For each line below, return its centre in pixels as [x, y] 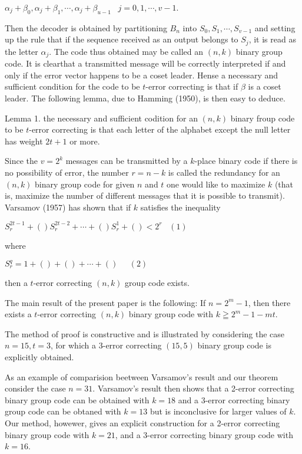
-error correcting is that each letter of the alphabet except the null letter [160, 129]
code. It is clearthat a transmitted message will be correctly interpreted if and [145, 63]
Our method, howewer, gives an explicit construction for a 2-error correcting [142, 422]
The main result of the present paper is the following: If [105, 302]
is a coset [265, 86]
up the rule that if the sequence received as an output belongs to [122, 39]
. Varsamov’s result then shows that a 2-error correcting [193, 388]
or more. [85, 141]
